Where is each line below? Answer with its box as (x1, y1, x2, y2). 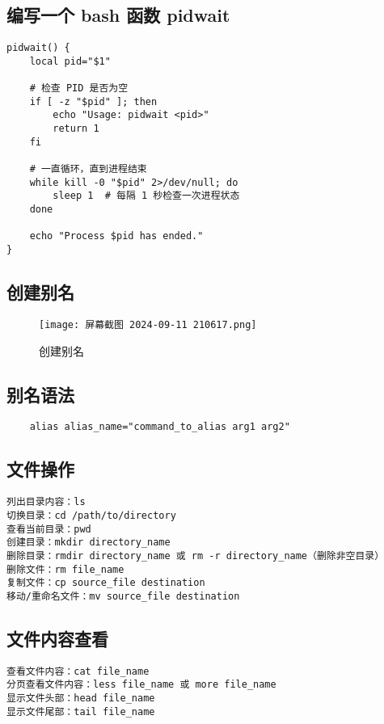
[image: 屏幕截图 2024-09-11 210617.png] (39, 318, 257, 330)
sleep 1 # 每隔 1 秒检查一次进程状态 (53, 190, 240, 202)
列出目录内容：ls (6, 496, 86, 508)
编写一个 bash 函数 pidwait (6, 2, 230, 27)
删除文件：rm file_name (6, 563, 124, 575)
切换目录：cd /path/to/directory (6, 509, 176, 521)
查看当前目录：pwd (6, 523, 91, 535)
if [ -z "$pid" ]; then (29, 95, 158, 107)
